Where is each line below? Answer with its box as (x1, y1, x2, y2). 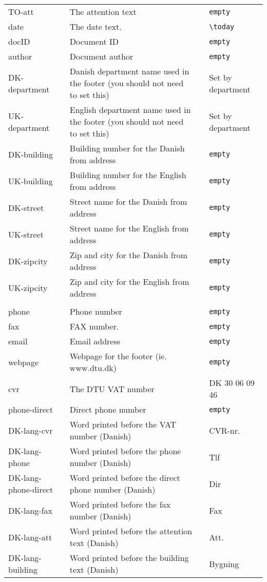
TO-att (8, 6, 34, 17)
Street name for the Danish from (69, 196, 187, 207)
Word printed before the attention (69, 525, 193, 537)
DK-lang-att (8, 531, 52, 543)
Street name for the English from (69, 222, 189, 234)
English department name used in (69, 104, 191, 115)
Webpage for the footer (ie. (69, 350, 167, 362)
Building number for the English (69, 169, 186, 181)
